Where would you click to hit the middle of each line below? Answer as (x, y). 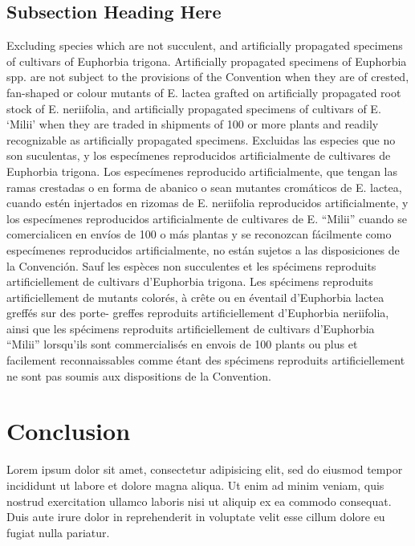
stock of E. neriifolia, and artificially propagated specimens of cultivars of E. (194, 108)
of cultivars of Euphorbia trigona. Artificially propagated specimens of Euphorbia (207, 61)
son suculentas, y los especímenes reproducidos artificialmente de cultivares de (199, 155)
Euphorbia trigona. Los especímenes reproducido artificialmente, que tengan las (202, 171)
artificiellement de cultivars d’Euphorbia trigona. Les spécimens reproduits (190, 281)
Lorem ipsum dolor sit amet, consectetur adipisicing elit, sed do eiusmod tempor (205, 469)
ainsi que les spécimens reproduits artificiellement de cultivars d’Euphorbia (191, 328)
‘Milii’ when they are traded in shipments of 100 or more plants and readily (193, 124)
